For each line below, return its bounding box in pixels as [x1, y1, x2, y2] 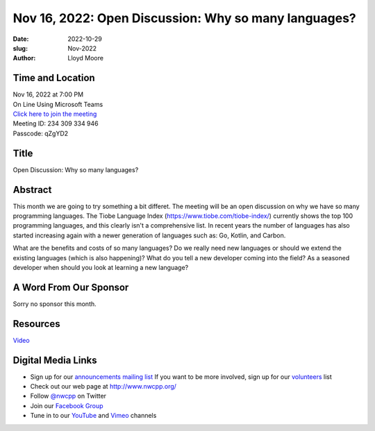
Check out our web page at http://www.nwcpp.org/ [30, 382, 177, 391]
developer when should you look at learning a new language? [12, 263, 189, 271]
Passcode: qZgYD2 [12, 129, 69, 137]
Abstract [12, 184, 52, 196]
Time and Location [12, 72, 95, 84]
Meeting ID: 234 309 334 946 [12, 119, 99, 128]
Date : [12, 35, 29, 43]
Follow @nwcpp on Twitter [30, 392, 107, 400]
